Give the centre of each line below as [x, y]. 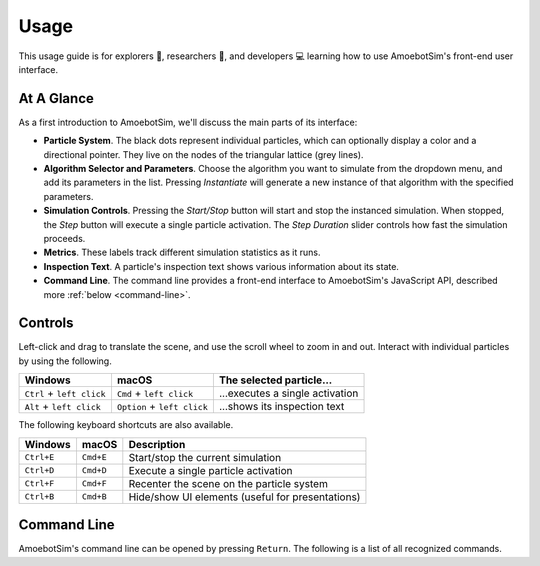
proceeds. [64, 238]
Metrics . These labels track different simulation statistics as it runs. [182, 252]
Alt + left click [63, 407]
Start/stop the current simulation [205, 457]
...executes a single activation [288, 393]
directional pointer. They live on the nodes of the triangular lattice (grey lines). [203, 154]
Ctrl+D [39, 470]
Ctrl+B [39, 496]
